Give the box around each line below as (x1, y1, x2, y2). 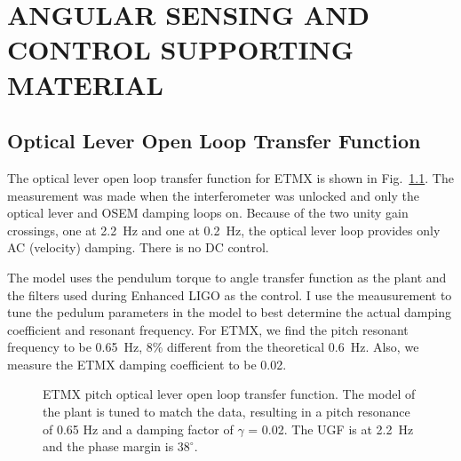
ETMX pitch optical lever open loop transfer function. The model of (43, 385, 416, 403)
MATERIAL (7, 66, 163, 102)
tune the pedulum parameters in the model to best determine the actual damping (7, 303, 451, 322)
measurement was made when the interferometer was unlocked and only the (7, 186, 419, 204)
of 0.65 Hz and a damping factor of (43, 419, 234, 438)
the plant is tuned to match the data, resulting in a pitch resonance (43, 402, 410, 421)
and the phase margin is (43, 437, 174, 456)
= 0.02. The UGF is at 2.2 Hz (248, 419, 414, 438)
